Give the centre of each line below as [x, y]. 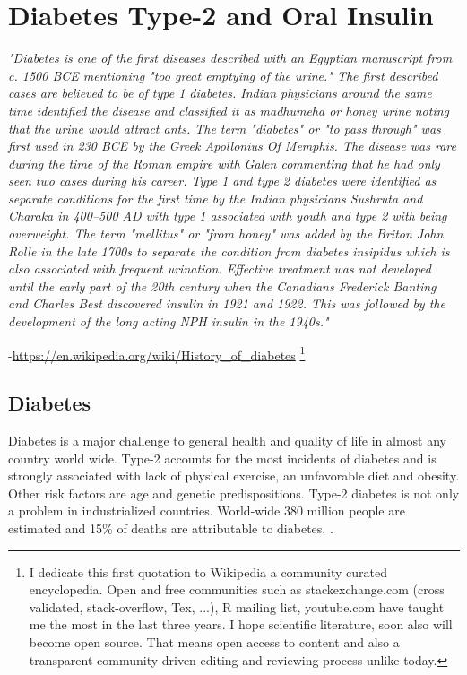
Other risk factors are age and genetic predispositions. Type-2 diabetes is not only [234, 493]
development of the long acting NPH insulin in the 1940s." [169, 321]
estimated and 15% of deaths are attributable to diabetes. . [171, 528]
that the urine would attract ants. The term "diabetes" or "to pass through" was [225, 128]
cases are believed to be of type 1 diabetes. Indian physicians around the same [220, 93]
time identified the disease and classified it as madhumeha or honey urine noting [229, 110]
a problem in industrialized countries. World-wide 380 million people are [207, 511]
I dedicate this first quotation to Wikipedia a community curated [208, 571]
